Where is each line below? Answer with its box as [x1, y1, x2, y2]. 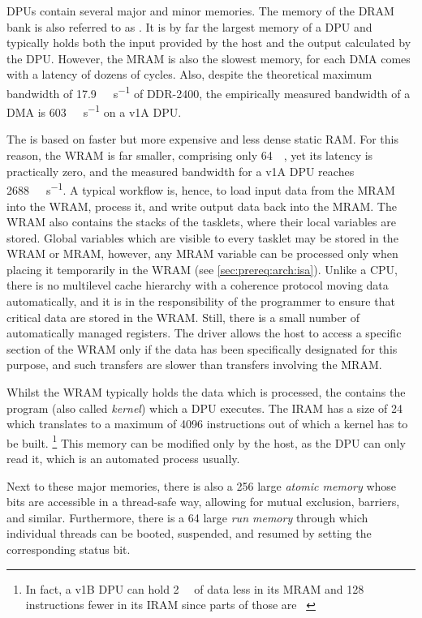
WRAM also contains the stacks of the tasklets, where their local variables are [6, 213, 396, 230]
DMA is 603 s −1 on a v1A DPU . [6, 101, 182, 120]
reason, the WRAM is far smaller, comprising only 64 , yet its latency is [6, 147, 373, 164]
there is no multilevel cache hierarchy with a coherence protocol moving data [6, 277, 389, 294]
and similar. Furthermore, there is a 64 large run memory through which [6, 509, 368, 526]
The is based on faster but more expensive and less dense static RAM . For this [6, 131, 399, 148]
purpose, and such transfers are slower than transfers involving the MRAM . [6, 356, 382, 373]
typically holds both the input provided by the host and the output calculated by [6, 34, 411, 51]
